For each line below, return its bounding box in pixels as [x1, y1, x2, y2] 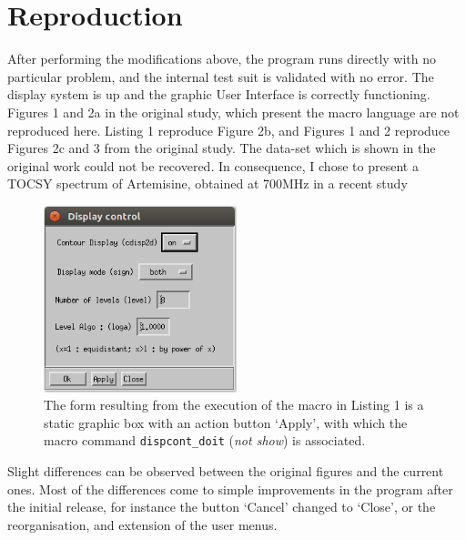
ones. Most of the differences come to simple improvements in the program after [7, 479, 453, 498]
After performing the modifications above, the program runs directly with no [7, 49, 437, 68]
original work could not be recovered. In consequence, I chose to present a [7, 156, 419, 175]
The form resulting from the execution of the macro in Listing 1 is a [44, 395, 424, 414]
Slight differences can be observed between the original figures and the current [7, 461, 444, 480]
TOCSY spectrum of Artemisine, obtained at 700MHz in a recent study [7, 174, 408, 193]
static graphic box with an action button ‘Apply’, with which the [44, 413, 408, 432]
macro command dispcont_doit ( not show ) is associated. [44, 431, 366, 450]
